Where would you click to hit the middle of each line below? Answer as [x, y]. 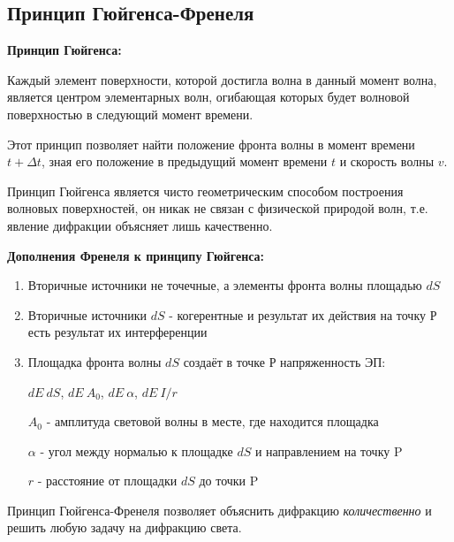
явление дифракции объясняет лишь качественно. [140, 225]
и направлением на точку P [329, 450]
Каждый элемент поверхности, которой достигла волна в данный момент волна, [222, 79]
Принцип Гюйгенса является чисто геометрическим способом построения [205, 191]
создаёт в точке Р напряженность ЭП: [284, 361]
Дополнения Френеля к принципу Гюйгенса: [136, 255]
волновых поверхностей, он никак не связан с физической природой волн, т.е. [218, 208]
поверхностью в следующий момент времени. [130, 114]
